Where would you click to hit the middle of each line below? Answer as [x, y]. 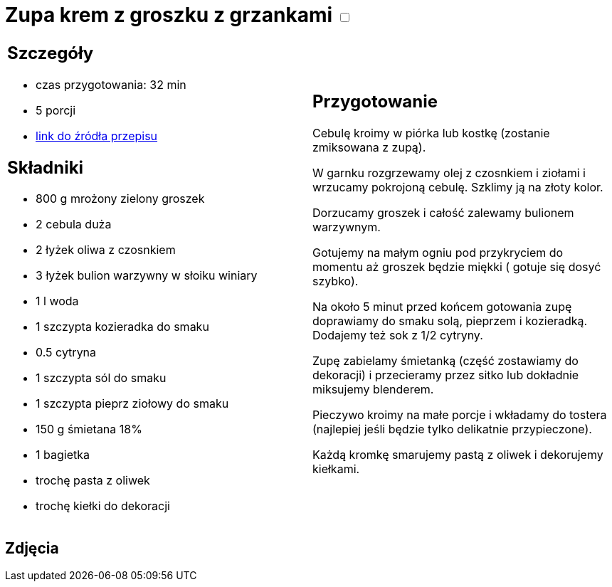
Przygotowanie [375, 102]
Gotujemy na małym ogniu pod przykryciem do [438, 253]
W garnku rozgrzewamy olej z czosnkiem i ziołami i [449, 173]
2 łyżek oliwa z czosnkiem [106, 250]
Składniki [46, 167]
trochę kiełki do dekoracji [103, 506]
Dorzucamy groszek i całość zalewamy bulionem [443, 213]
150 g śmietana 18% [89, 429]
